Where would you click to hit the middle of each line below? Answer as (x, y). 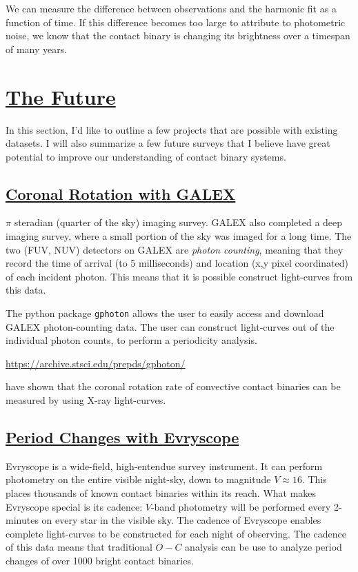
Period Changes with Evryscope (122, 437)
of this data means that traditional (79, 547)
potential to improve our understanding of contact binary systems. (146, 156)
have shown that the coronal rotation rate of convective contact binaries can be (173, 386)
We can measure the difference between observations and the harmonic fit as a (171, 8)
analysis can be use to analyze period (263, 547)
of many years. (37, 49)
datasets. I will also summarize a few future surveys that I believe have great (168, 143)
